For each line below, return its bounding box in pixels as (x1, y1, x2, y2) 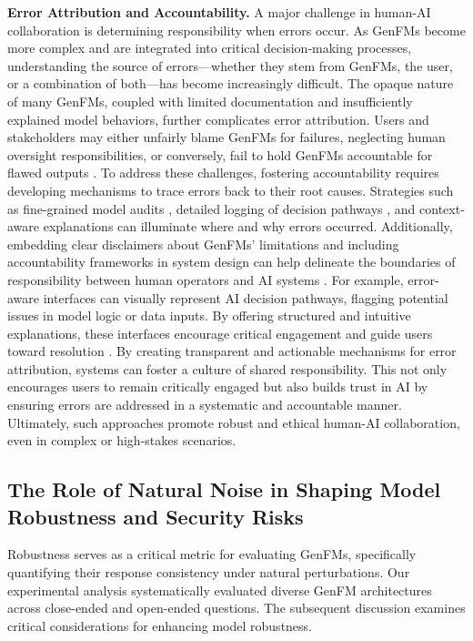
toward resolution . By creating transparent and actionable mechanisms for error (7, 341, 457, 361)
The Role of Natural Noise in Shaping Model (7, 475, 441, 504)
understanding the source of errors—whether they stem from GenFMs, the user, (7, 56, 453, 75)
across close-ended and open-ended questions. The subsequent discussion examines (7, 598, 466, 617)
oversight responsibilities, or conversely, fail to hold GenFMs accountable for (7, 145, 433, 164)
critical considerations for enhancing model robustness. (7, 616, 313, 635)
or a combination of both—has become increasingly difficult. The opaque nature (7, 74, 454, 93)
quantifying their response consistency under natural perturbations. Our (7, 563, 410, 582)
